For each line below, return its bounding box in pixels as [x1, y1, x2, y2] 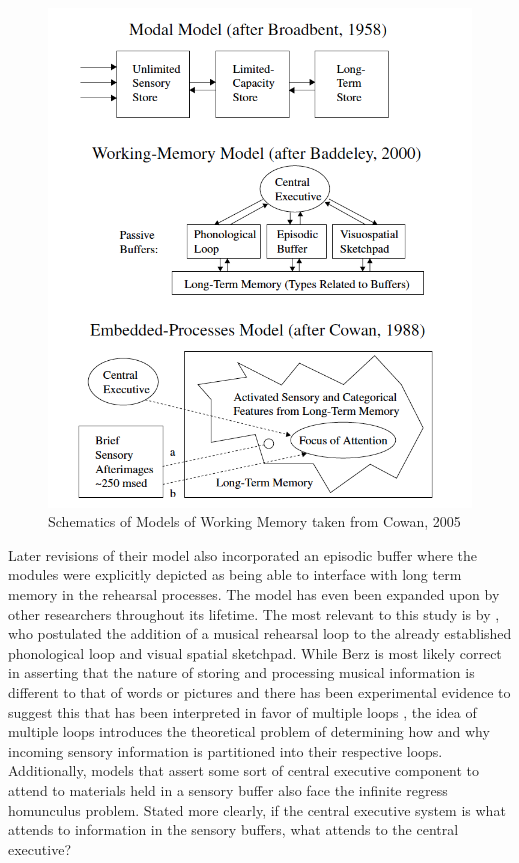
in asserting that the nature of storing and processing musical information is [8, 662, 475, 683]
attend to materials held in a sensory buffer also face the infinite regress [8, 779, 448, 800]
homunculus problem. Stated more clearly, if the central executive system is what [8, 799, 506, 820]
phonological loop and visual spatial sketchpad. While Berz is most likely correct [8, 642, 502, 663]
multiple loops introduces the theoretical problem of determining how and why [8, 721, 490, 742]
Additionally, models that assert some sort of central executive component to [8, 760, 480, 781]
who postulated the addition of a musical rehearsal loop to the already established [8, 623, 512, 644]
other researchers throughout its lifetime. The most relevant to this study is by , [8, 603, 500, 624]
